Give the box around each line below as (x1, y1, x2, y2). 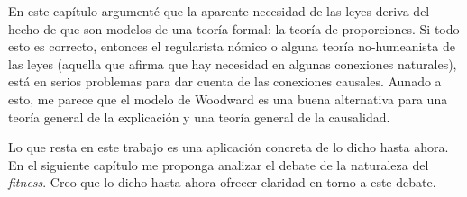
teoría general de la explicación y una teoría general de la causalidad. (8, 107, 390, 126)
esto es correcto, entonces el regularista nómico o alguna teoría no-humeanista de (8, 37, 455, 56)
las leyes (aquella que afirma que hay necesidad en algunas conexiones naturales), (8, 54, 457, 73)
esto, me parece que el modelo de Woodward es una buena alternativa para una (8, 89, 448, 108)
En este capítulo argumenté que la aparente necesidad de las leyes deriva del (8, 2, 430, 20)
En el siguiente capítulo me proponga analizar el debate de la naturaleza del (8, 155, 429, 174)
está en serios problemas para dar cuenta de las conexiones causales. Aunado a (8, 72, 442, 91)
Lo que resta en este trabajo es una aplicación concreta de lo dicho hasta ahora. (8, 138, 449, 157)
